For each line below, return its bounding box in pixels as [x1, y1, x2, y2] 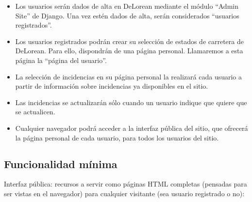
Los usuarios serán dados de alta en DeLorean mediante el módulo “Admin [15, 1, 238, 11]
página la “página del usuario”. [15, 55, 107, 65]
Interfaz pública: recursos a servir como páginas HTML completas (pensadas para [4, 179, 247, 189]
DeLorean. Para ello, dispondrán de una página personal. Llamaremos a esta [15, 46, 243, 56]
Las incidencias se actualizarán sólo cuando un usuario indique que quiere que [15, 97, 247, 107]
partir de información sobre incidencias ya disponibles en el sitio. [15, 81, 208, 91]
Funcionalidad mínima [4, 156, 118, 171]
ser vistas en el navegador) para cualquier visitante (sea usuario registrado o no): [4, 188, 245, 198]
